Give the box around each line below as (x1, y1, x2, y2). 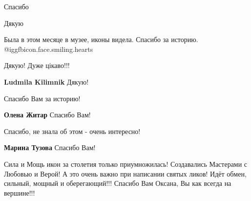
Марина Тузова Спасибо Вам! (4, 142, 96, 153)
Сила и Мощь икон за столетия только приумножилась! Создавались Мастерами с (4, 158, 248, 169)
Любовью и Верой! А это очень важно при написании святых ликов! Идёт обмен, (4, 168, 247, 179)
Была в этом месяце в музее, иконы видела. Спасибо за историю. (4, 34, 198, 45)
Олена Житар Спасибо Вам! (4, 110, 91, 120)
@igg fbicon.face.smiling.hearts (4, 44, 93, 54)
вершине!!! (4, 187, 35, 198)
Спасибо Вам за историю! (4, 93, 81, 103)
